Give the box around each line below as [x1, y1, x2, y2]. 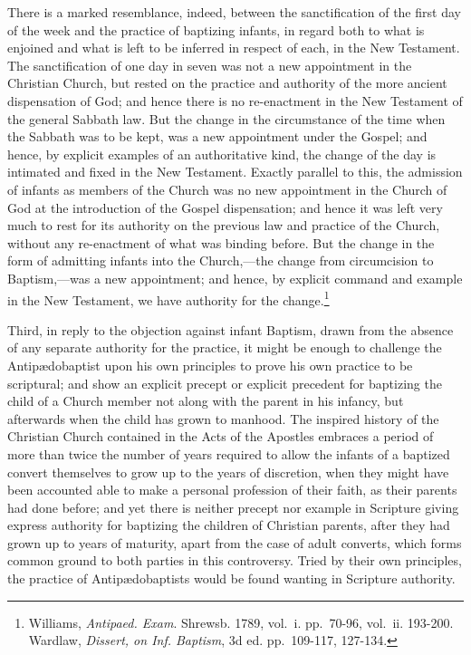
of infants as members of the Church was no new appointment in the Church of [7, 179, 447, 198]
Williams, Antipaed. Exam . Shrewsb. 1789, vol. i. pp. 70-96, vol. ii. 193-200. [28, 612, 454, 631]
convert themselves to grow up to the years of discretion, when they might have [7, 462, 449, 481]
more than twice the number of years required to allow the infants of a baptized [7, 444, 450, 463]
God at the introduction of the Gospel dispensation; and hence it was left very [7, 197, 443, 217]
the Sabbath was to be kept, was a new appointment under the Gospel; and [7, 127, 428, 146]
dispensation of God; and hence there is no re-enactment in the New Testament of [7, 91, 463, 110]
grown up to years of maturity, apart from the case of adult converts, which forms [7, 533, 462, 552]
